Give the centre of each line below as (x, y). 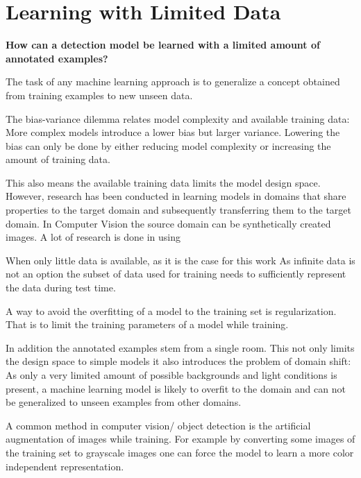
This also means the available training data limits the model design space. (163, 182)
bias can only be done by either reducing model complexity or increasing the (168, 145)
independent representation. (65, 466)
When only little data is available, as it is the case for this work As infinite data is (180, 260)
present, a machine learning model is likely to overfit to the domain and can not (176, 388)
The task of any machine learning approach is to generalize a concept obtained (173, 82)
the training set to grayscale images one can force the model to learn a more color (180, 452)
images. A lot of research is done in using (93, 237)
